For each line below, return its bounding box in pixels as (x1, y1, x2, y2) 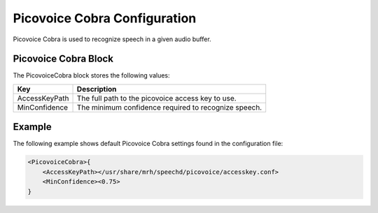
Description (76, 84, 117, 94)
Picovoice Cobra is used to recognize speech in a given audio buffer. (13, 35, 211, 43)
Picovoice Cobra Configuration (13, 10, 197, 26)
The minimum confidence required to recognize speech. (76, 102, 262, 112)
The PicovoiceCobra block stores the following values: (13, 71, 171, 80)
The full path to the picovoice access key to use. (76, 93, 237, 103)
